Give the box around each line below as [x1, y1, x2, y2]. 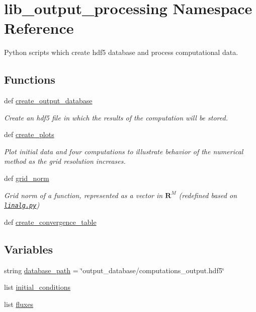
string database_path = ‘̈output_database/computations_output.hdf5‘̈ [4, 265, 224, 275]
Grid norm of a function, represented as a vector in [4, 190, 163, 200]
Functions [4, 72, 55, 87]
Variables [4, 241, 53, 257]
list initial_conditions [4, 282, 71, 292]
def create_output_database [4, 95, 93, 106]
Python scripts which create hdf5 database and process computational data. [4, 47, 238, 57]
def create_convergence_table [4, 216, 97, 227]
